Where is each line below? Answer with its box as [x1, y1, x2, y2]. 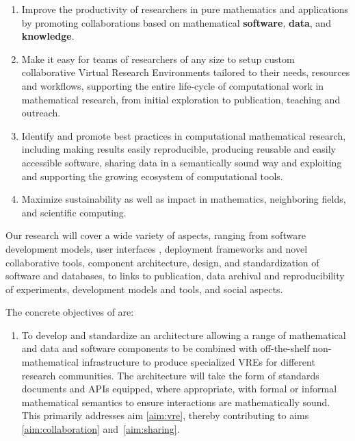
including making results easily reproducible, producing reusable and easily [21, 142, 336, 156]
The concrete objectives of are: [5, 305, 134, 319]
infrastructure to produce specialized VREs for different [81, 355, 315, 369]
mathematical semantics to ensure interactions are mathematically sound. [21, 394, 330, 409]
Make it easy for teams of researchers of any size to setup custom [21, 51, 295, 66]
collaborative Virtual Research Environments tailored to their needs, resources [21, 65, 350, 79]
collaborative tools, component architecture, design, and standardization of [5, 255, 319, 269]
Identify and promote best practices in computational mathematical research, [21, 128, 346, 142]
